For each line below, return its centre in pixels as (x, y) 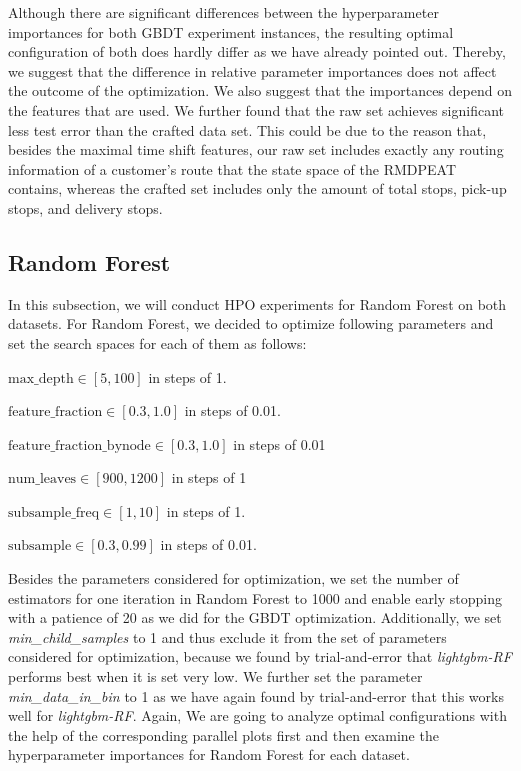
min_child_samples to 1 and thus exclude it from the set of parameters (227, 636)
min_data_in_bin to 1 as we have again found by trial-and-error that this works (256, 695)
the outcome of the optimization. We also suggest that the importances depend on (260, 90)
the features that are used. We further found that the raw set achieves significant (256, 109)
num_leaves (42, 479)
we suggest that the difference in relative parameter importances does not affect (252, 70)
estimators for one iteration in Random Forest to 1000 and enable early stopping (255, 597)
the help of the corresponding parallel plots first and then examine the (223, 734)
